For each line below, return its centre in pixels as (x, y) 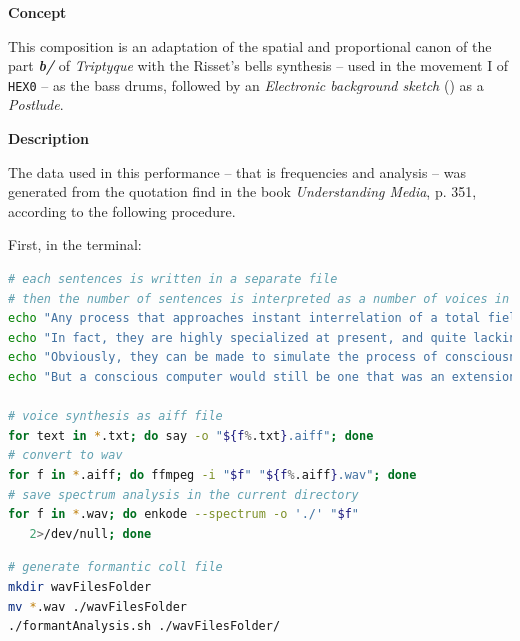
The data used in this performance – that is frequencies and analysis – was (237, 171)
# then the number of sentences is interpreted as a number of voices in (259, 298)
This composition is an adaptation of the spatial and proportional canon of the (250, 45)
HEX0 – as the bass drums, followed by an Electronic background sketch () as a (246, 84)
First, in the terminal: (75, 244)
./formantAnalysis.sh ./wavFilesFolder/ (144, 626)
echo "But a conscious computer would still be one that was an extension (262, 376)
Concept (37, 12)
